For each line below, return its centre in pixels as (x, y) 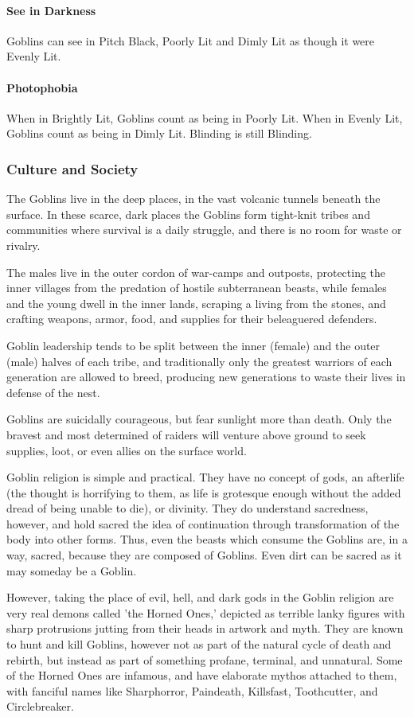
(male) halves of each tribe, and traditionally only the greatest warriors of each (199, 361)
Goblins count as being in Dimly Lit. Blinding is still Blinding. (159, 133)
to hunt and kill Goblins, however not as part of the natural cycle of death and (199, 644)
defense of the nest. (53, 392)
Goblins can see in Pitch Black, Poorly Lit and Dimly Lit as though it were (191, 40)
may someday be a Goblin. (72, 570)
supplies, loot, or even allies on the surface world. (127, 450)
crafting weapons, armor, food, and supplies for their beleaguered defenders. (192, 319)
